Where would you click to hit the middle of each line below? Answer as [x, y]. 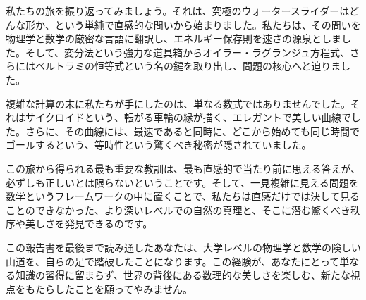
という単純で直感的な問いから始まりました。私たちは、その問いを [208, 24]
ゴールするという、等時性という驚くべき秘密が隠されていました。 [159, 145]
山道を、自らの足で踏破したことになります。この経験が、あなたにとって [173, 261]
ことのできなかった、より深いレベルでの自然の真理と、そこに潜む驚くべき [178, 210]
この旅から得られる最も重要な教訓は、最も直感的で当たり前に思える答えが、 [183, 168]
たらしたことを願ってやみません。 [114, 288]
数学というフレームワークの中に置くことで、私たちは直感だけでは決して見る [183, 196]
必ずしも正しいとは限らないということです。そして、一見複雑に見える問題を [182, 182]
